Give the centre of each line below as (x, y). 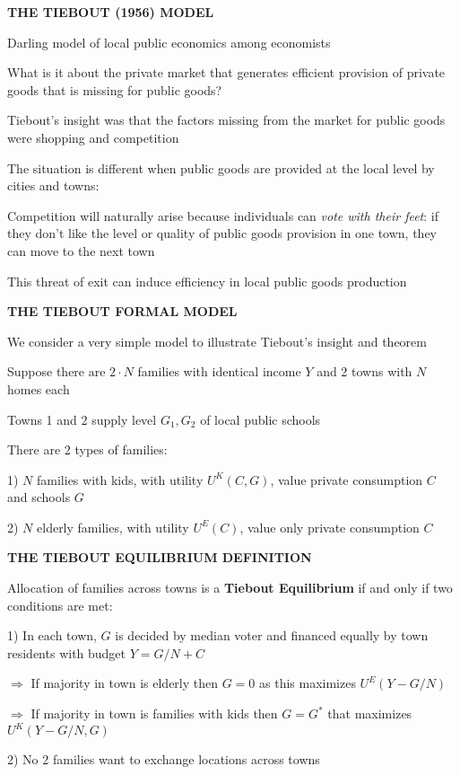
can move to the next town (81, 250)
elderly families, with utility (113, 527)
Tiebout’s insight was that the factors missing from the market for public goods (226, 120)
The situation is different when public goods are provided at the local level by (221, 167)
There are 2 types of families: (87, 449)
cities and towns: (53, 185)
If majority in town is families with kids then (154, 713)
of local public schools (260, 419)
